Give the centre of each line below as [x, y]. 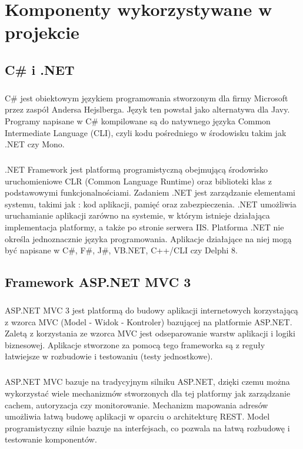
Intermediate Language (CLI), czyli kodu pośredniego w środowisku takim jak [146, 132]
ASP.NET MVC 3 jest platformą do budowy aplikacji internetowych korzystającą [151, 310]
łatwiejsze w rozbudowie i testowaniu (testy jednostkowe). [109, 356]
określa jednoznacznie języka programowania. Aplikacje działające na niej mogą [148, 238]
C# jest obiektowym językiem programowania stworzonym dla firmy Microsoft [146, 98]
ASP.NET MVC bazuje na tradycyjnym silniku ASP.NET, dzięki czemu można [147, 382]
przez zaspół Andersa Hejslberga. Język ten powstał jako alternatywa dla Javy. [147, 109]
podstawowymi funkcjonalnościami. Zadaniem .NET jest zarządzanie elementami [150, 192]
